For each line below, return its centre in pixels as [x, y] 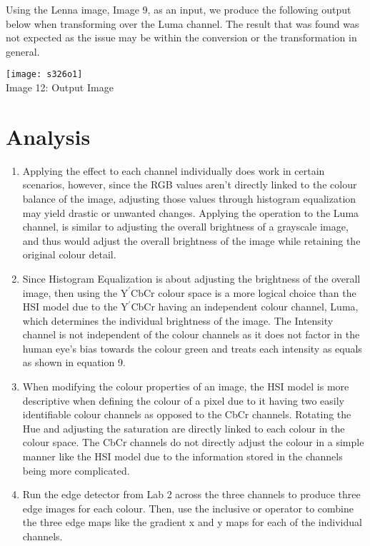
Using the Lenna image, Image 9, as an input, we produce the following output [179, 9]
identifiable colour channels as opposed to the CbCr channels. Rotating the [187, 414]
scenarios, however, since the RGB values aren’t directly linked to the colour [190, 184]
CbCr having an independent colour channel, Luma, [245, 307]
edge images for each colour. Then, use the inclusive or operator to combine [188, 508]
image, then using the [70, 292]
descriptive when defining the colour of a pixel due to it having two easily [183, 400]
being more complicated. [76, 470]
